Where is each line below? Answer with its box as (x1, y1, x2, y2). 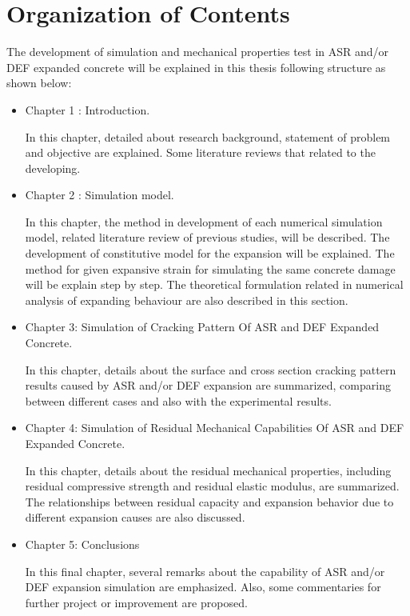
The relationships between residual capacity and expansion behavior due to (25, 493, 394, 510)
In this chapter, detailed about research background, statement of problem (25, 128, 391, 145)
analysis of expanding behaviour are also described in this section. (25, 291, 348, 308)
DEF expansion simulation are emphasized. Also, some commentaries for (25, 578, 381, 595)
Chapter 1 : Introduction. (25, 101, 150, 118)
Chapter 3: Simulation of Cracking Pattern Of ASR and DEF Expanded (25, 318, 380, 335)
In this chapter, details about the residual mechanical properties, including (25, 462, 392, 478)
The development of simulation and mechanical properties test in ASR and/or (6, 43, 389, 60)
